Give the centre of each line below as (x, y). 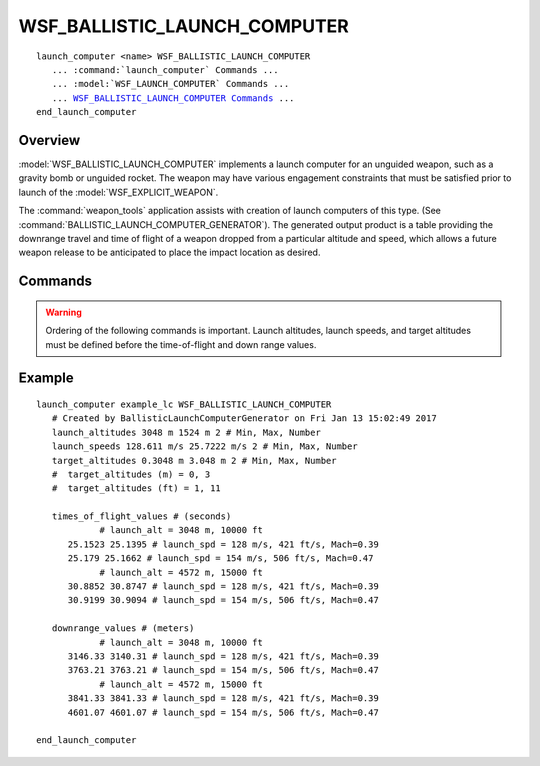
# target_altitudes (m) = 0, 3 (131, 474)
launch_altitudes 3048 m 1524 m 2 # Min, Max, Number (186, 432)
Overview (49, 140)
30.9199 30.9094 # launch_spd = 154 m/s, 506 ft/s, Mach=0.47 (223, 600)
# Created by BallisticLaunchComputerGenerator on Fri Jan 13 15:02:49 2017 (244, 418)
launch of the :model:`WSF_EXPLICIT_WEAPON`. (118, 192)
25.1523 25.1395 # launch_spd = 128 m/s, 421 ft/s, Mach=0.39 (223, 544)
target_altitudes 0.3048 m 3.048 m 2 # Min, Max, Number (194, 460)
